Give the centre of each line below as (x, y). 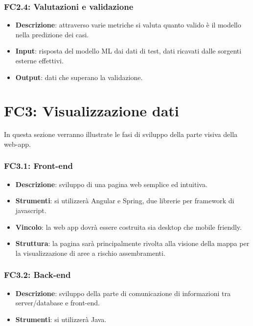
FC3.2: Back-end (37, 275)
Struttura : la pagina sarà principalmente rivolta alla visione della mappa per (132, 243)
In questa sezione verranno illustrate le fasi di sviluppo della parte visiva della (121, 134)
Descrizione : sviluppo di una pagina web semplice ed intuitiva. (111, 184)
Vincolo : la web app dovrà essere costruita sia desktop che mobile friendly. (128, 227)
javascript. (31, 210)
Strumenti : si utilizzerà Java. (61, 319)
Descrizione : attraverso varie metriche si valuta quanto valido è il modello (128, 25)
